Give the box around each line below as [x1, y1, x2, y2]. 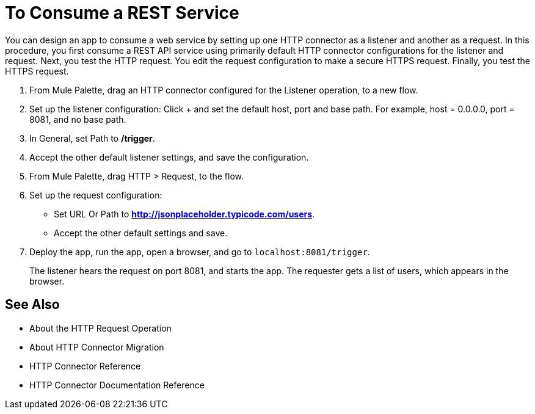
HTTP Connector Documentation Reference [29, 379, 205, 390]
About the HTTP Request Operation [29, 322, 172, 333]
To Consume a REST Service [5, 2, 239, 23]
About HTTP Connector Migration [29, 341, 164, 352]
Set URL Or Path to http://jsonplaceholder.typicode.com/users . [54, 208, 315, 219]
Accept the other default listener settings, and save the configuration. [29, 151, 309, 162]
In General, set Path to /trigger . [29, 133, 155, 143]
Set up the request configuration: [29, 189, 162, 200]
